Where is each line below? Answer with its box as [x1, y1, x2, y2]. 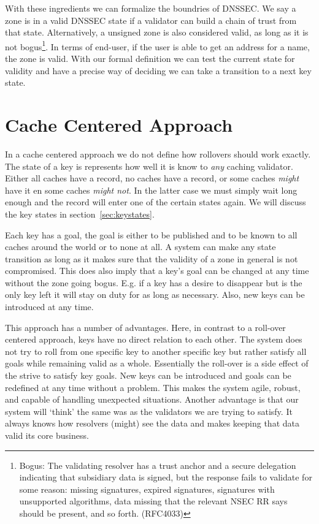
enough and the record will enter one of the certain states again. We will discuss [5, 196, 306, 208]
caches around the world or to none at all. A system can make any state [5, 240, 276, 253]
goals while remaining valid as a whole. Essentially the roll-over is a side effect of [5, 357, 309, 370]
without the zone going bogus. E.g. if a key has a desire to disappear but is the [5, 276, 302, 289]
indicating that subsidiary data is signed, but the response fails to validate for [19, 471, 312, 484]
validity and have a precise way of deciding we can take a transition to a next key [5, 64, 312, 77]
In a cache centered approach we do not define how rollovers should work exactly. [5, 147, 311, 160]
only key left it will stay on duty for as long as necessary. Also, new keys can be [5, 288, 305, 301]
